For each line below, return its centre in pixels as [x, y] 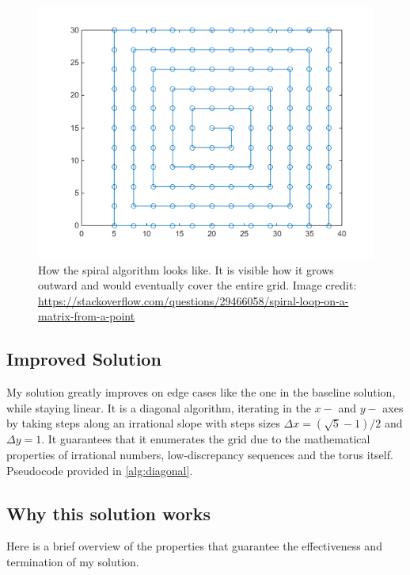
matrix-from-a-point [87, 316]
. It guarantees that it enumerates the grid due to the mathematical [206, 439]
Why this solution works [109, 513]
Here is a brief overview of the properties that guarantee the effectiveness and [194, 546]
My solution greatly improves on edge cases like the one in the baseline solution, [201, 392]
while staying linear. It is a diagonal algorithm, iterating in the [159, 407]
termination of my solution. [73, 561]
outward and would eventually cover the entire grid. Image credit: [197, 285]
